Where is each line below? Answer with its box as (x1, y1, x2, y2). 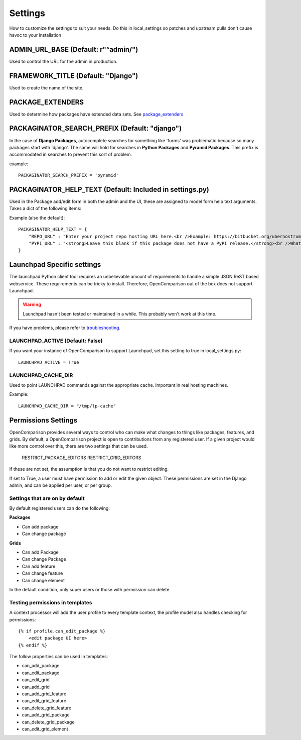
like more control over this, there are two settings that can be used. (9, 443, 148, 449)
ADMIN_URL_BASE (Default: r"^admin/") (9, 45, 138, 54)
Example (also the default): (9, 215, 65, 221)
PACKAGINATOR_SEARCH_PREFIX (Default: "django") (9, 124, 182, 133)
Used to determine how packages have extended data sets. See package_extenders (9, 111, 184, 117)
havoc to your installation (9, 32, 61, 38)
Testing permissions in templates (9, 599, 92, 606)
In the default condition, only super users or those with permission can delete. (9, 586, 171, 592)
